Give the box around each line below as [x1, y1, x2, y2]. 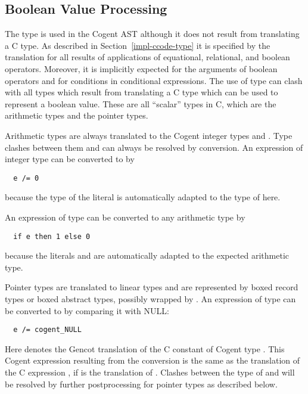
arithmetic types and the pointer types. [5, 109, 148, 122]
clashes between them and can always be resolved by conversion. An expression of [5, 141, 303, 153]
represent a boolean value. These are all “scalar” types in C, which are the [5, 97, 276, 110]
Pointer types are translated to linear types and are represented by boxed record [5, 281, 298, 293]
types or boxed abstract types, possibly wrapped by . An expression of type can [5, 293, 296, 305]
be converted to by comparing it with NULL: [5, 304, 169, 317]
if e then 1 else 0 [13, 232, 91, 241]
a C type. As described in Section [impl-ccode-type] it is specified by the [5, 39, 270, 51]
